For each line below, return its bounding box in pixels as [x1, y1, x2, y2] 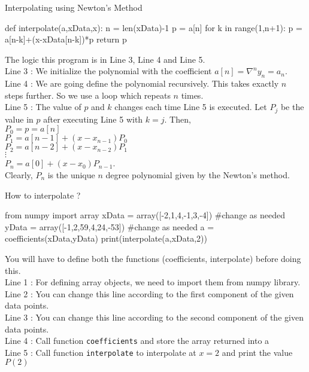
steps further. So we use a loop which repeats [5, 89, 171, 101]
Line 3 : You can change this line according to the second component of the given [5, 310, 304, 323]
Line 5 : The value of [5, 100, 81, 113]
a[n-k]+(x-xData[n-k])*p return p [5, 33, 127, 45]
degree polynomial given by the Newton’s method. [105, 169, 290, 181]
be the [280, 100, 304, 113]
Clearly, [5, 169, 33, 181]
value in [5, 112, 34, 125]
